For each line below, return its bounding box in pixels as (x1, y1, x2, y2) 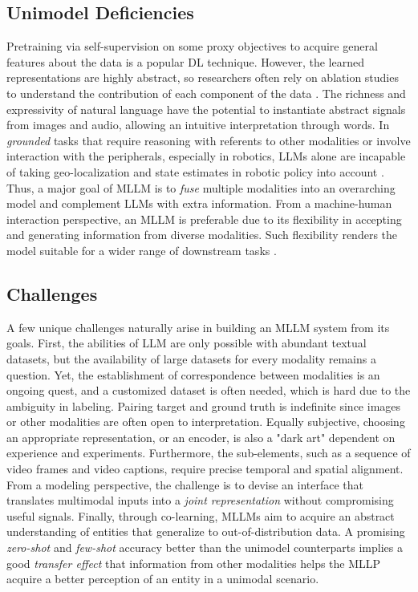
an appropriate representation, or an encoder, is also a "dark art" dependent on (6, 428, 396, 445)
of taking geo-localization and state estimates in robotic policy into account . (6, 163, 384, 180)
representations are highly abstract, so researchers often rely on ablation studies (6, 69, 399, 86)
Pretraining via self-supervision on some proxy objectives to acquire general (6, 38, 378, 55)
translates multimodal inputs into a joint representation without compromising (6, 492, 394, 509)
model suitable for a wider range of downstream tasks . (6, 241, 277, 258)
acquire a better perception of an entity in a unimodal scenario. (6, 570, 319, 587)
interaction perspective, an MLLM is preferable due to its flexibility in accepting (6, 210, 402, 227)
